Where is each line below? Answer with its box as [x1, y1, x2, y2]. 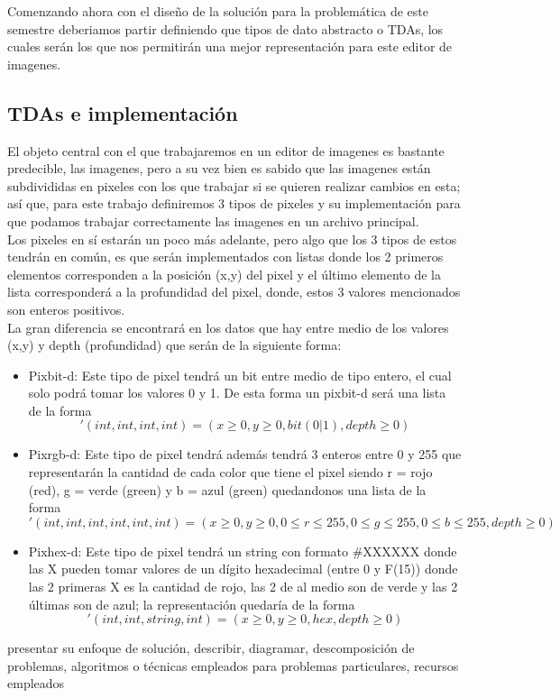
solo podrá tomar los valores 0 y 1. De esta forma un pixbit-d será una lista [28, 383, 446, 402]
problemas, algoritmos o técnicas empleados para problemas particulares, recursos [7, 656, 459, 675]
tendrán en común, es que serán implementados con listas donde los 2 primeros [7, 247, 444, 266]
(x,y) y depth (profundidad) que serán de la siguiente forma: [7, 335, 342, 354]
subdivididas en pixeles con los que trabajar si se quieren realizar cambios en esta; [7, 176, 461, 195]
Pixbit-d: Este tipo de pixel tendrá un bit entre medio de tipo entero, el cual [28, 365, 452, 384]
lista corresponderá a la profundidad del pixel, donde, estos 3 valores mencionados [7, 282, 461, 301]
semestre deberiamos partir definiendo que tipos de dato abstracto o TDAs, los [7, 19, 444, 38]
